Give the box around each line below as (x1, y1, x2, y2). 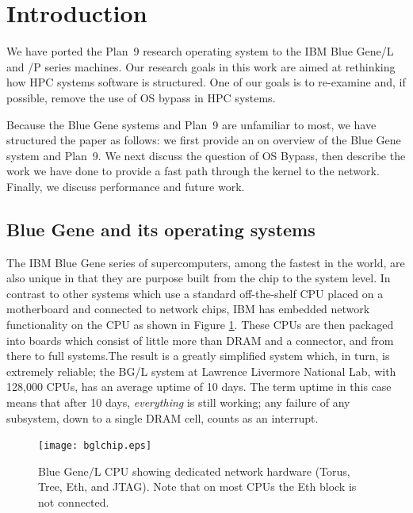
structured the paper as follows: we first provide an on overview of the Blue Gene (6, 132, 401, 148)
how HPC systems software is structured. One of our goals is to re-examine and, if (6, 74, 406, 90)
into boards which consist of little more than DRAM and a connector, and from (6, 331, 394, 348)
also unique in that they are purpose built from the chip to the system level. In (6, 270, 391, 286)
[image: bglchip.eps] (38, 440, 152, 452)
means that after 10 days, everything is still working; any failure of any (6, 394, 350, 411)
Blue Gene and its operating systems (6, 216, 315, 241)
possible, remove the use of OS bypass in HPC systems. (6, 89, 276, 105)
